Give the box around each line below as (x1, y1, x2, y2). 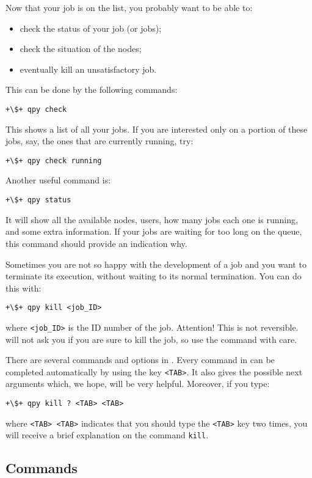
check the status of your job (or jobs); (20, 21, 162, 34)
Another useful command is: (5, 174, 111, 186)
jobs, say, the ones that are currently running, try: (5, 134, 194, 147)
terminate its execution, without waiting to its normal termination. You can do (5, 270, 302, 282)
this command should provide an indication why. (5, 237, 187, 249)
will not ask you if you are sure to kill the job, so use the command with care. (5, 333, 297, 345)
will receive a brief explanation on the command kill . (5, 428, 209, 441)
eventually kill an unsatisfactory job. (20, 62, 157, 75)
